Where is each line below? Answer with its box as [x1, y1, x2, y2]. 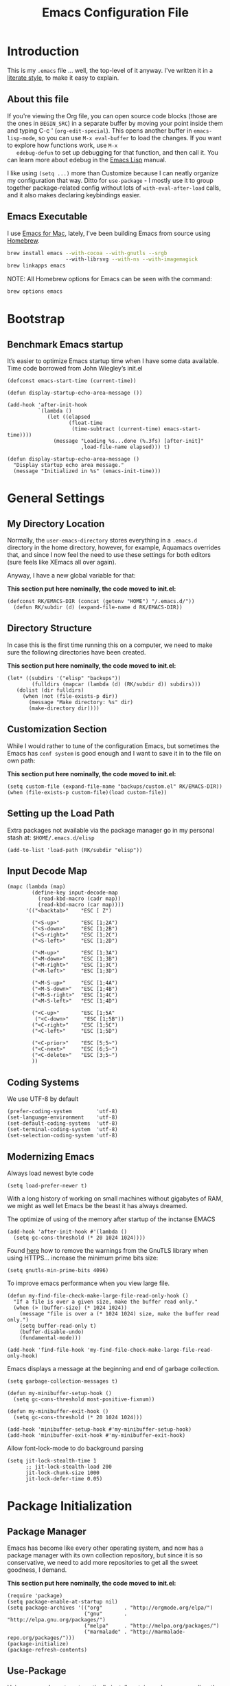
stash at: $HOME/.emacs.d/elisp [7, 833, 95, 842]
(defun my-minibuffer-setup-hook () [7, 1390, 112, 1397]
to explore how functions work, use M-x [7, 141, 118, 149]
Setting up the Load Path [7, 808, 115, 820]
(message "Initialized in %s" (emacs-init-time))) [13, 468, 161, 475]
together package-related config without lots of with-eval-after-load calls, [7, 184, 221, 192]
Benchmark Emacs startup [7, 338, 124, 350]
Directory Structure [7, 622, 93, 634]
